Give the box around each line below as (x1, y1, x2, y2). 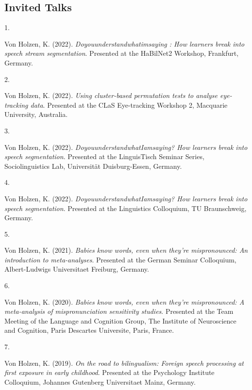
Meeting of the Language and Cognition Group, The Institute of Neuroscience (4, 315, 236, 325)
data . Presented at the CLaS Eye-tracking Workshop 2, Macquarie (30, 99, 228, 110)
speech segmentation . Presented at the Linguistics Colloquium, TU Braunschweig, (4, 203, 247, 213)
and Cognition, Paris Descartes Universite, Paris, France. (4, 325, 174, 335)
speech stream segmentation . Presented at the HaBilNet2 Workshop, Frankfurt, (4, 48, 239, 58)
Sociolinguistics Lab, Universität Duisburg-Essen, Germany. (4, 161, 182, 171)
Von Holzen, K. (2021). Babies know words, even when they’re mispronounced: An (4, 245, 248, 255)
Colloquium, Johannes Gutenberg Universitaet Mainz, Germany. (4, 376, 196, 387)
